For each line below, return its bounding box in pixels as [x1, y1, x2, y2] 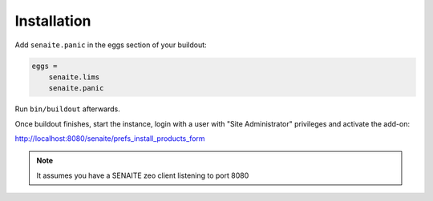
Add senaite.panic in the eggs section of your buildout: [14, 40, 208, 50]
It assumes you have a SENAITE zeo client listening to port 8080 [36, 171, 249, 180]
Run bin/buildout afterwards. [14, 104, 120, 114]
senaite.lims [48, 72, 100, 82]
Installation [14, 12, 91, 30]
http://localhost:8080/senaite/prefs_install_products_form [14, 134, 205, 143]
